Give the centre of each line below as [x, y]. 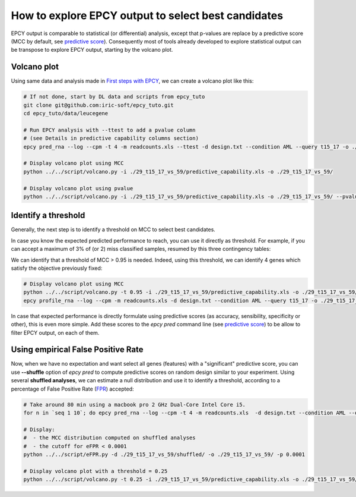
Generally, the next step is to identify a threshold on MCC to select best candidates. [113, 229]
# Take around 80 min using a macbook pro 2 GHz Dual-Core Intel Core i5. [135, 405]
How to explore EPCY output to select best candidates [147, 15]
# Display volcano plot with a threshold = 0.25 [96, 471]
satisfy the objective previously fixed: [57, 268]
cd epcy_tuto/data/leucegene [66, 113]
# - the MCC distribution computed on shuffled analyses [109, 438]
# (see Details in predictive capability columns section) [111, 139]
